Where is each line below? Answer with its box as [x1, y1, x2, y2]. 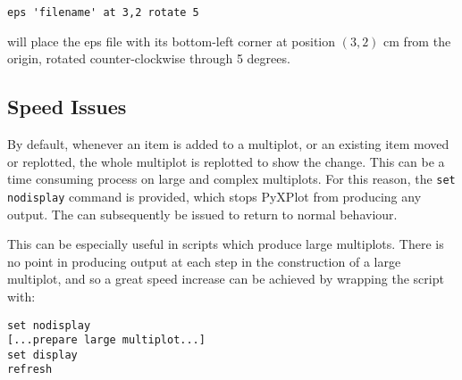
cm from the [383, 31, 451, 50]
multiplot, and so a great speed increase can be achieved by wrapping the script [7, 269, 444, 288]
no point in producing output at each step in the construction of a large [7, 252, 401, 270]
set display [7, 348, 78, 361]
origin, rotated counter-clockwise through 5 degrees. [7, 49, 290, 68]
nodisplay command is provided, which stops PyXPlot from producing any [7, 186, 422, 205]
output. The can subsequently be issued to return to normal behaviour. [7, 204, 398, 223]
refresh [7, 363, 53, 376]
